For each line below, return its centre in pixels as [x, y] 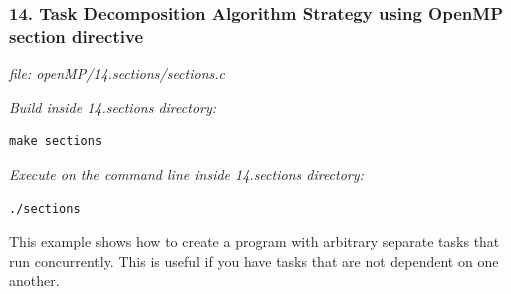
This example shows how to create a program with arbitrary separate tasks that [254, 241]
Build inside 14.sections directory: [113, 106]
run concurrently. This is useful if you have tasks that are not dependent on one [254, 260]
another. [34, 280]
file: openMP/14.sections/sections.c [117, 73]
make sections [56, 141]
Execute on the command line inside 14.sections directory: [186, 173]
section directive [76, 35]
